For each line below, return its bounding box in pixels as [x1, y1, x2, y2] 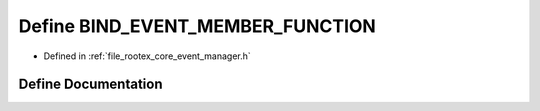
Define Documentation [18, 76, 163, 93]
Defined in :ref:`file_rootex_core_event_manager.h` [43, 50, 252, 62]
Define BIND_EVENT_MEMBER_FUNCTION [18, 15, 377, 37]
